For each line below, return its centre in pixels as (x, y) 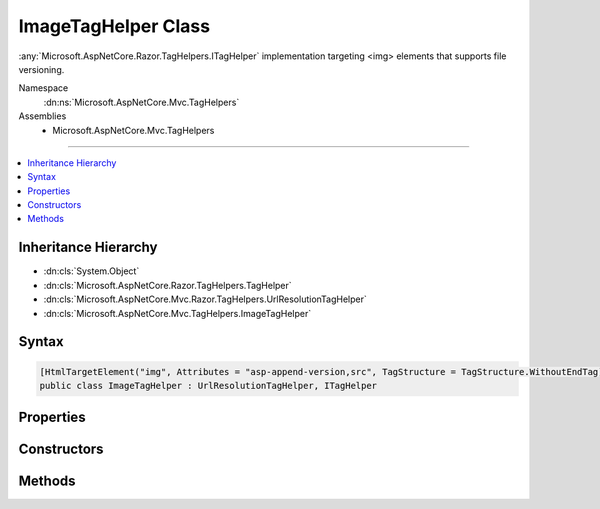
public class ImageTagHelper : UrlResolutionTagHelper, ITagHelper (208, 385)
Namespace (43, 88)
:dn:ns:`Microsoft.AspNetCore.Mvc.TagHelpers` (141, 102)
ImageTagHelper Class (114, 26)
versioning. (41, 69)
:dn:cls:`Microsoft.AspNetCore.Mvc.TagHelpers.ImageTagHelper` (177, 313)
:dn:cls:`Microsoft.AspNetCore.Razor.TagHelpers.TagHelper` (167, 285)
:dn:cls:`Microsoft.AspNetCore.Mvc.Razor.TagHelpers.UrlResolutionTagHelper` (205, 299)
